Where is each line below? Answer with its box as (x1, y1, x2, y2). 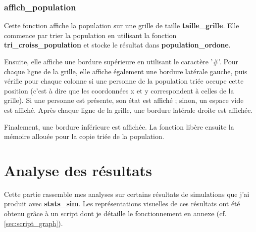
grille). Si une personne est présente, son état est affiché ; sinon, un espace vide (4, 95, 244, 105)
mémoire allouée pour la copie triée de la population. (4, 131, 164, 141)
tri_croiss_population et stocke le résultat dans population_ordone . (4, 40, 231, 50)
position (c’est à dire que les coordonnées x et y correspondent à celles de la (4, 85, 234, 95)
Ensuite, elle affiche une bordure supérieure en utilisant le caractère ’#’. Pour (4, 56, 239, 66)
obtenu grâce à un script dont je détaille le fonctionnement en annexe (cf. (4, 208, 227, 219)
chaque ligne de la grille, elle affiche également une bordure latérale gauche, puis (4, 66, 247, 76)
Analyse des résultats (4, 160, 153, 180)
